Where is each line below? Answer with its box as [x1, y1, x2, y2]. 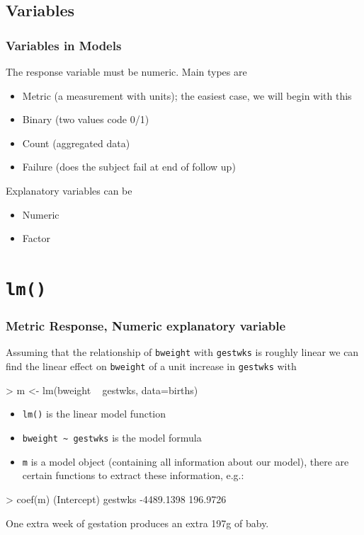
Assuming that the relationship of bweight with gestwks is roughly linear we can [6, 345, 359, 359]
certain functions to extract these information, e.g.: [22, 468, 244, 483]
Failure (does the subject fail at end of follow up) [22, 159, 236, 174]
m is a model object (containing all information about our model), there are [22, 454, 349, 468]
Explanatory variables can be [6, 183, 132, 197]
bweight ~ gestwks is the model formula [22, 430, 202, 445]
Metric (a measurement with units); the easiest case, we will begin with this [22, 88, 352, 103]
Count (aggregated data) [22, 135, 130, 150]
